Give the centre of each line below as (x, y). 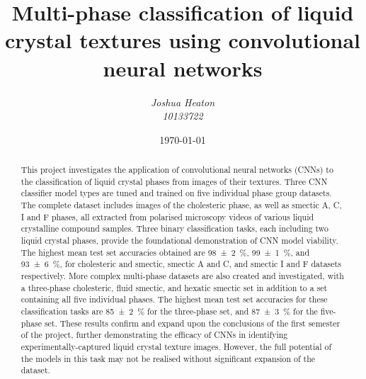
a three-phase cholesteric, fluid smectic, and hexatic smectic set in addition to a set (174, 287)
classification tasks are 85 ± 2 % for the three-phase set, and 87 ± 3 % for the (169, 311)
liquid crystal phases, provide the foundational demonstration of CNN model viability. (179, 241)
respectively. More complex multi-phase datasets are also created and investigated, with (182, 275)
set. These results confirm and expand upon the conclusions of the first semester (192, 323)
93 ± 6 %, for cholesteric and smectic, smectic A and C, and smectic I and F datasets (181, 264)
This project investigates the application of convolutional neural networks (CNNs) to (177, 170)
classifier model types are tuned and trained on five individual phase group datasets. (176, 193)
